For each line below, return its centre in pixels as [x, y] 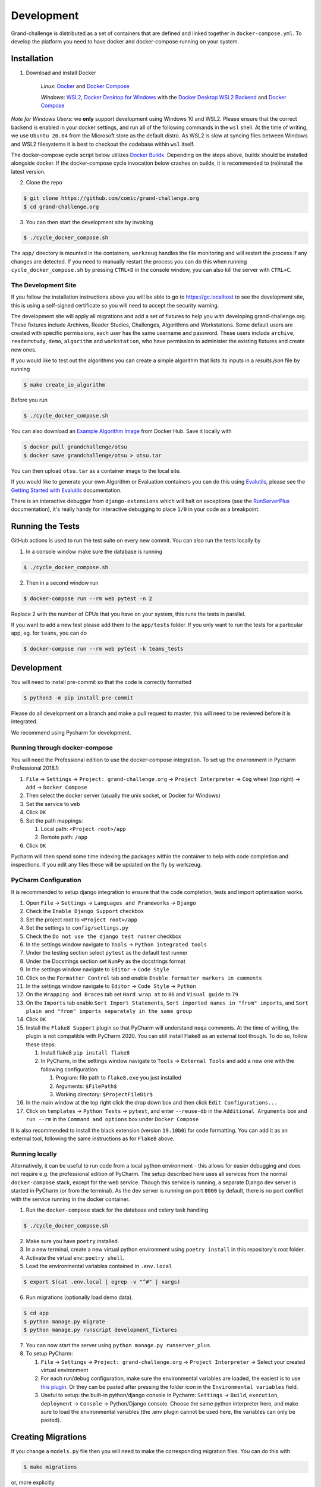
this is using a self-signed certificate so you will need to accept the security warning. [115, 305]
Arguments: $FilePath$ [86, 1086]
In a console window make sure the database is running [94, 551]
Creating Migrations [49, 1437]
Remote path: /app [64, 837]
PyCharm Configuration [46, 880]
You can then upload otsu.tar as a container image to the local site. [96, 470]
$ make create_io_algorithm [64, 385]
